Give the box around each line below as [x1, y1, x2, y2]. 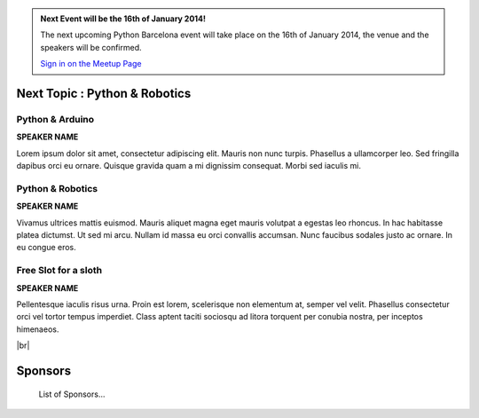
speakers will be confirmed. [40, 42, 142, 52]
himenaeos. [16, 324, 59, 335]
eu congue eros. [16, 242, 77, 253]
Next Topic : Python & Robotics [16, 85, 192, 101]
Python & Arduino [16, 113, 95, 125]
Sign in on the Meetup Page [40, 59, 142, 69]
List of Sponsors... [38, 389, 106, 399]
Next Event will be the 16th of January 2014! [40, 13, 207, 24]
